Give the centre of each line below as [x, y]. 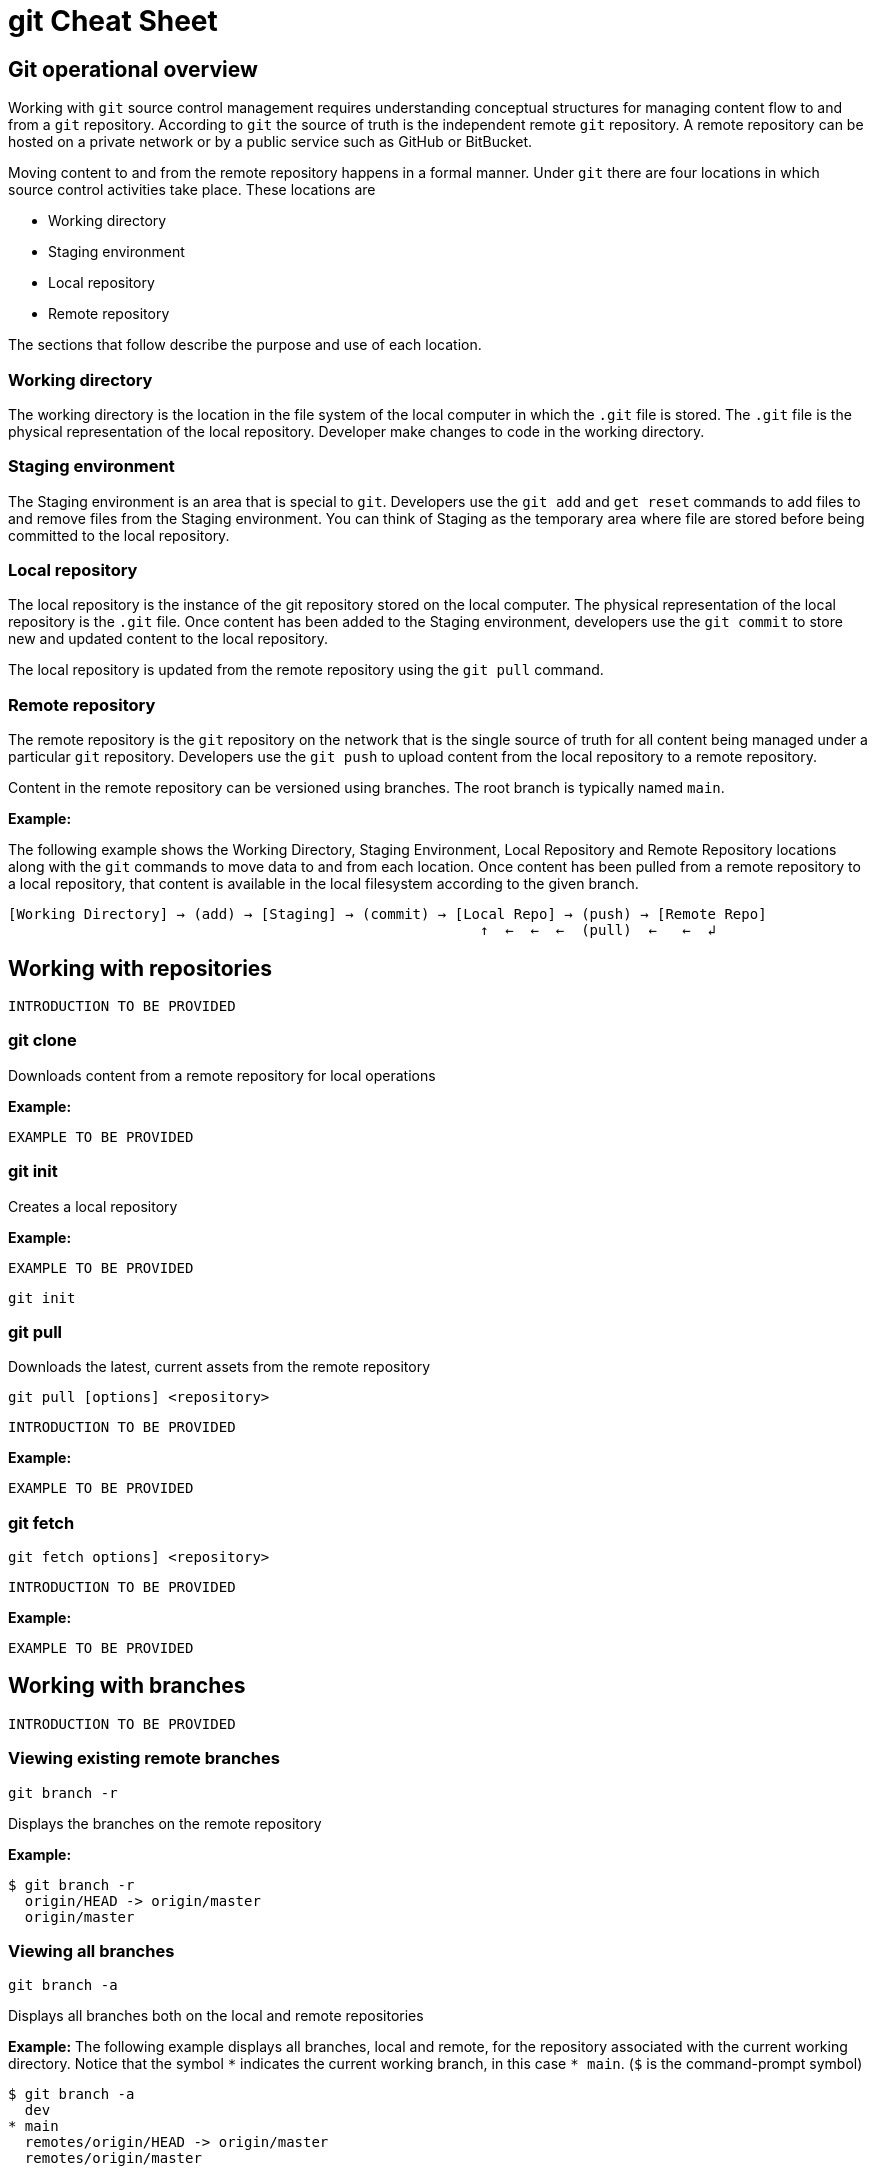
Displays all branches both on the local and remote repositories [216, 2016]
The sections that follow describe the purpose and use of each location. [245, 345]
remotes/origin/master [113, 2158]
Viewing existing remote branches [144, 1758]
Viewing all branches [91, 1950]
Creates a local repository [93, 1206]
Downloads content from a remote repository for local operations [222, 1075]
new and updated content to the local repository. [168, 639]
